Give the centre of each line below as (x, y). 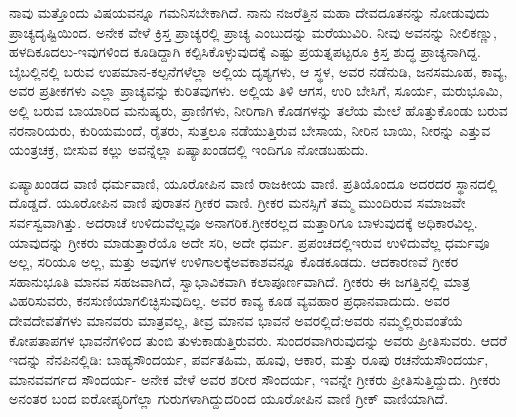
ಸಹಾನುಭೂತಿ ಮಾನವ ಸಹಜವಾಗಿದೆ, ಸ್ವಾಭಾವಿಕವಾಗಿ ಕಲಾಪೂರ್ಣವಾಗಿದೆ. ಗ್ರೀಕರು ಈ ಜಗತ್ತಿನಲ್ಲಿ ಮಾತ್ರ (239, 280)
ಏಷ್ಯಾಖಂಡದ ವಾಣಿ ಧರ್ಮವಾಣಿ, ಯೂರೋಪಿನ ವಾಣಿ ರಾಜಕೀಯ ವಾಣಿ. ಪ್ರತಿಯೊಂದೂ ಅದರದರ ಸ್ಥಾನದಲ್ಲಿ (253, 182)
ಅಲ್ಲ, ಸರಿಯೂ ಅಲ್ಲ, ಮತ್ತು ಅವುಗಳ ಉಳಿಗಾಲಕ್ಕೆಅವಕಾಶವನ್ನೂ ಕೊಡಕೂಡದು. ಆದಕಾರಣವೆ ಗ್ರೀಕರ (234, 261)
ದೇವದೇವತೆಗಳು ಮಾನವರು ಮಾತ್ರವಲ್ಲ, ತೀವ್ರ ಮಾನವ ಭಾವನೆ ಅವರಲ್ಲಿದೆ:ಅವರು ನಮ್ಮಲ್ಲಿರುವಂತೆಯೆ (236, 319)
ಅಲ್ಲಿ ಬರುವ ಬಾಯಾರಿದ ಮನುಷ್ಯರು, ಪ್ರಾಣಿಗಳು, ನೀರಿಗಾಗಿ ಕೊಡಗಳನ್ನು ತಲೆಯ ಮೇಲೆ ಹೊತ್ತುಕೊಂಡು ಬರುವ (258, 109)
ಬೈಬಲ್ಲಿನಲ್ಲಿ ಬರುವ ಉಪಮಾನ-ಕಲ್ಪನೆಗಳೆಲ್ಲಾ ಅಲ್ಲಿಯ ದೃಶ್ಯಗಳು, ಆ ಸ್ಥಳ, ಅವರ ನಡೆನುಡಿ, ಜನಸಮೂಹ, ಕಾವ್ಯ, (258, 70)
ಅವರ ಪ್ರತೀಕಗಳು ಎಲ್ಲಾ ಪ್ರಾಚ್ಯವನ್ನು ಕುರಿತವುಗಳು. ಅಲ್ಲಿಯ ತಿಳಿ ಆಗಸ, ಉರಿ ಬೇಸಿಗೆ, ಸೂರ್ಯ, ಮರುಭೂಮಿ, (256, 90)
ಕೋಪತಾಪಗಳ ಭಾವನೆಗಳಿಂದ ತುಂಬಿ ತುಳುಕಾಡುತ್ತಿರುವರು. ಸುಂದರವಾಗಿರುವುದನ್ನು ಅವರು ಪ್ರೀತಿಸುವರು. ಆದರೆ (258, 339)
